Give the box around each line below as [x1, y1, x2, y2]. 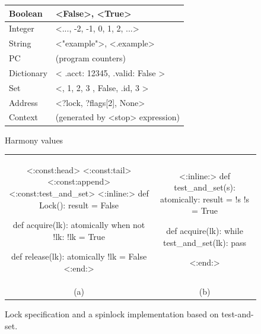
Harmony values [5, 133, 63, 146]
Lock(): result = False [39, 198, 119, 211]
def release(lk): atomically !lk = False [11, 250, 147, 263]
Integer [9, 22, 34, 35]
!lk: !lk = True [53, 230, 105, 242]
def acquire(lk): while [166, 224, 243, 237]
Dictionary [9, 66, 47, 79]
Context [9, 111, 38, 123]
